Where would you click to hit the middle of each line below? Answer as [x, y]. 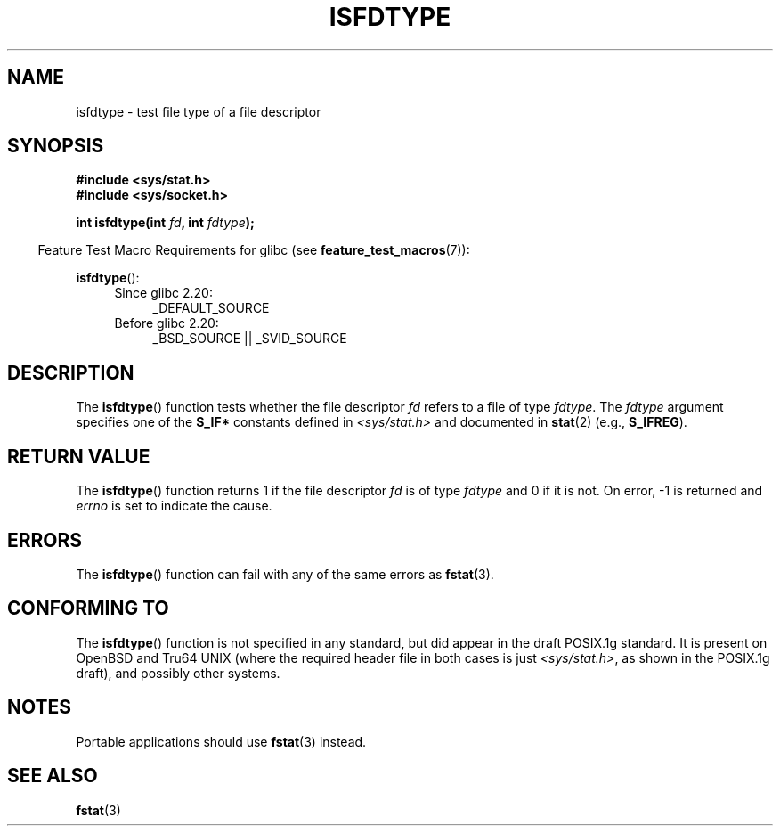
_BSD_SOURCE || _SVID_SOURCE [250, 339]
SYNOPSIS [56, 146]
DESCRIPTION [71, 372]
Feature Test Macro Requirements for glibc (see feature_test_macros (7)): [254, 250]
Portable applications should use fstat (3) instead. [221, 741]
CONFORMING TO [88, 608]
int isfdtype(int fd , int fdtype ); [165, 223]
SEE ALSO [53, 776]
